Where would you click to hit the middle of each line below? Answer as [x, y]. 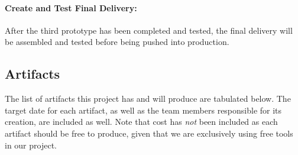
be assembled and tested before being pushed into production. [117, 42]
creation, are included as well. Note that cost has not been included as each [141, 122]
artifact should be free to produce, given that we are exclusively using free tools [149, 133]
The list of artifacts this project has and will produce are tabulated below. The [148, 99]
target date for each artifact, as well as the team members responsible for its [143, 110]
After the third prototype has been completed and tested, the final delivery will [149, 30]
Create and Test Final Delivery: [71, 7]
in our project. [31, 145]
